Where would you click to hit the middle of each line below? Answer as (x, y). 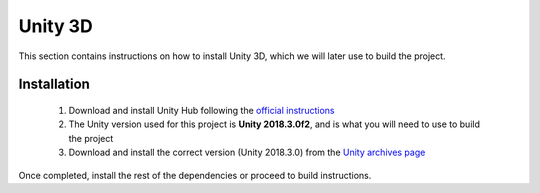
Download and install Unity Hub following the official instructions (201, 110)
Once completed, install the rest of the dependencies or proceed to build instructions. (195, 175)
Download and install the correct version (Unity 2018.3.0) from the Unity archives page (247, 152)
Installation (54, 84)
